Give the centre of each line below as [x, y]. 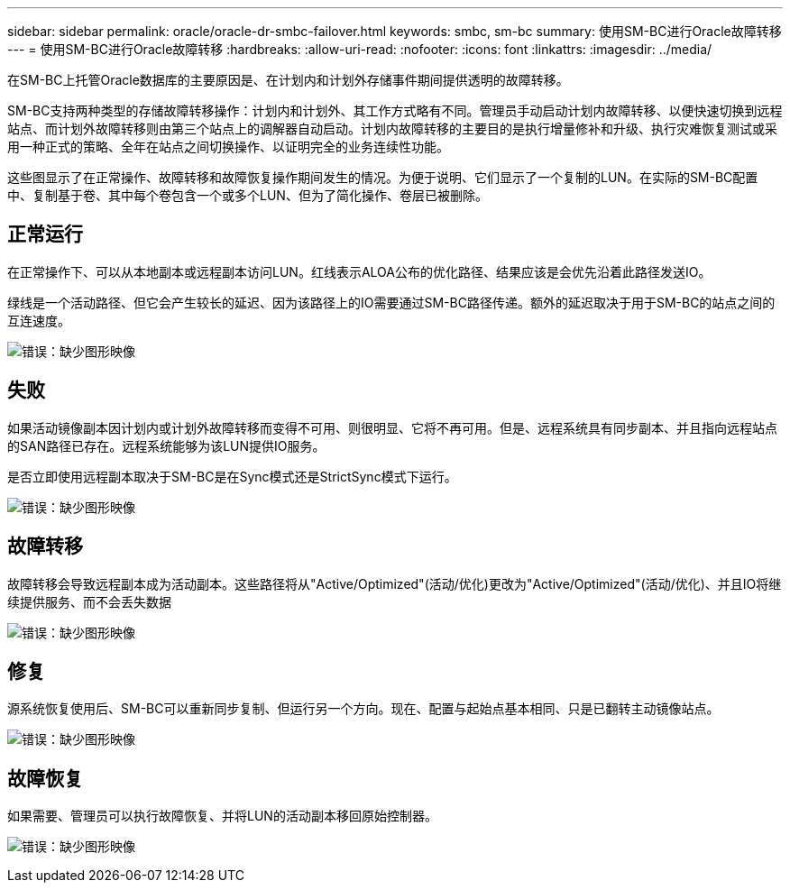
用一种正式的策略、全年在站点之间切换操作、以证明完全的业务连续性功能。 [228, 147]
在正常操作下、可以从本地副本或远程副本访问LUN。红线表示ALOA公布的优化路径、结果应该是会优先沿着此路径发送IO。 [359, 271]
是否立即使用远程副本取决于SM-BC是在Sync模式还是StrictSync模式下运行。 [232, 476]
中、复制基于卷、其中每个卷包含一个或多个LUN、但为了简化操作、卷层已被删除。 [248, 195]
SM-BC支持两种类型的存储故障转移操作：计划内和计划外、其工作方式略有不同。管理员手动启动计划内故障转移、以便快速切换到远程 [395, 110]
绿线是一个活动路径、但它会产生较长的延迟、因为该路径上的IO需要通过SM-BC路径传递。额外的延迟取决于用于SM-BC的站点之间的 [391, 302]
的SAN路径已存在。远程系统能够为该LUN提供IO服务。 [166, 445]
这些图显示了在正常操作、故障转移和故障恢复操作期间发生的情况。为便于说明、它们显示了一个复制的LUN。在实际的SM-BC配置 [383, 177]
